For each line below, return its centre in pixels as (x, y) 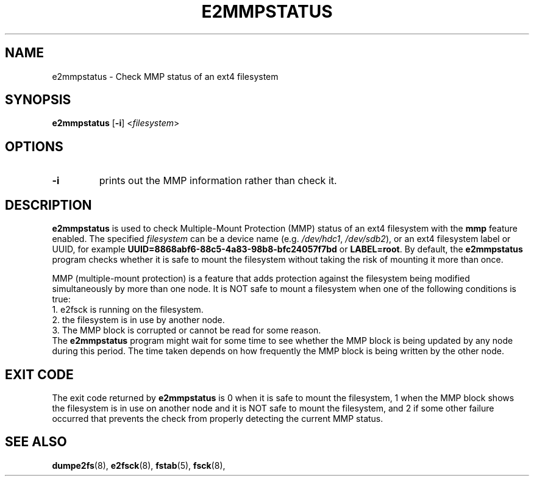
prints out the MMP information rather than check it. (218, 181)
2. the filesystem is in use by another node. (138, 320)
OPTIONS (34, 146)
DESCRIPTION (48, 205)
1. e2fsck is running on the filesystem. (128, 310)
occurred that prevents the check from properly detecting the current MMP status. (218, 418)
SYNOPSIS (38, 100)
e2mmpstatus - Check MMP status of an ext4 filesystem (165, 76)
